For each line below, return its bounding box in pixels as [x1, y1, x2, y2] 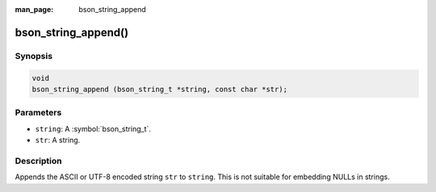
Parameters [15, 107, 62, 119]
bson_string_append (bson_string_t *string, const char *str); [31, 85, 288, 94]
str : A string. [35, 136, 81, 145]
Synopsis [15, 50, 52, 61]
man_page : [15, 5, 54, 14]
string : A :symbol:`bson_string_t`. [35, 123, 151, 133]
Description [15, 155, 62, 166]
